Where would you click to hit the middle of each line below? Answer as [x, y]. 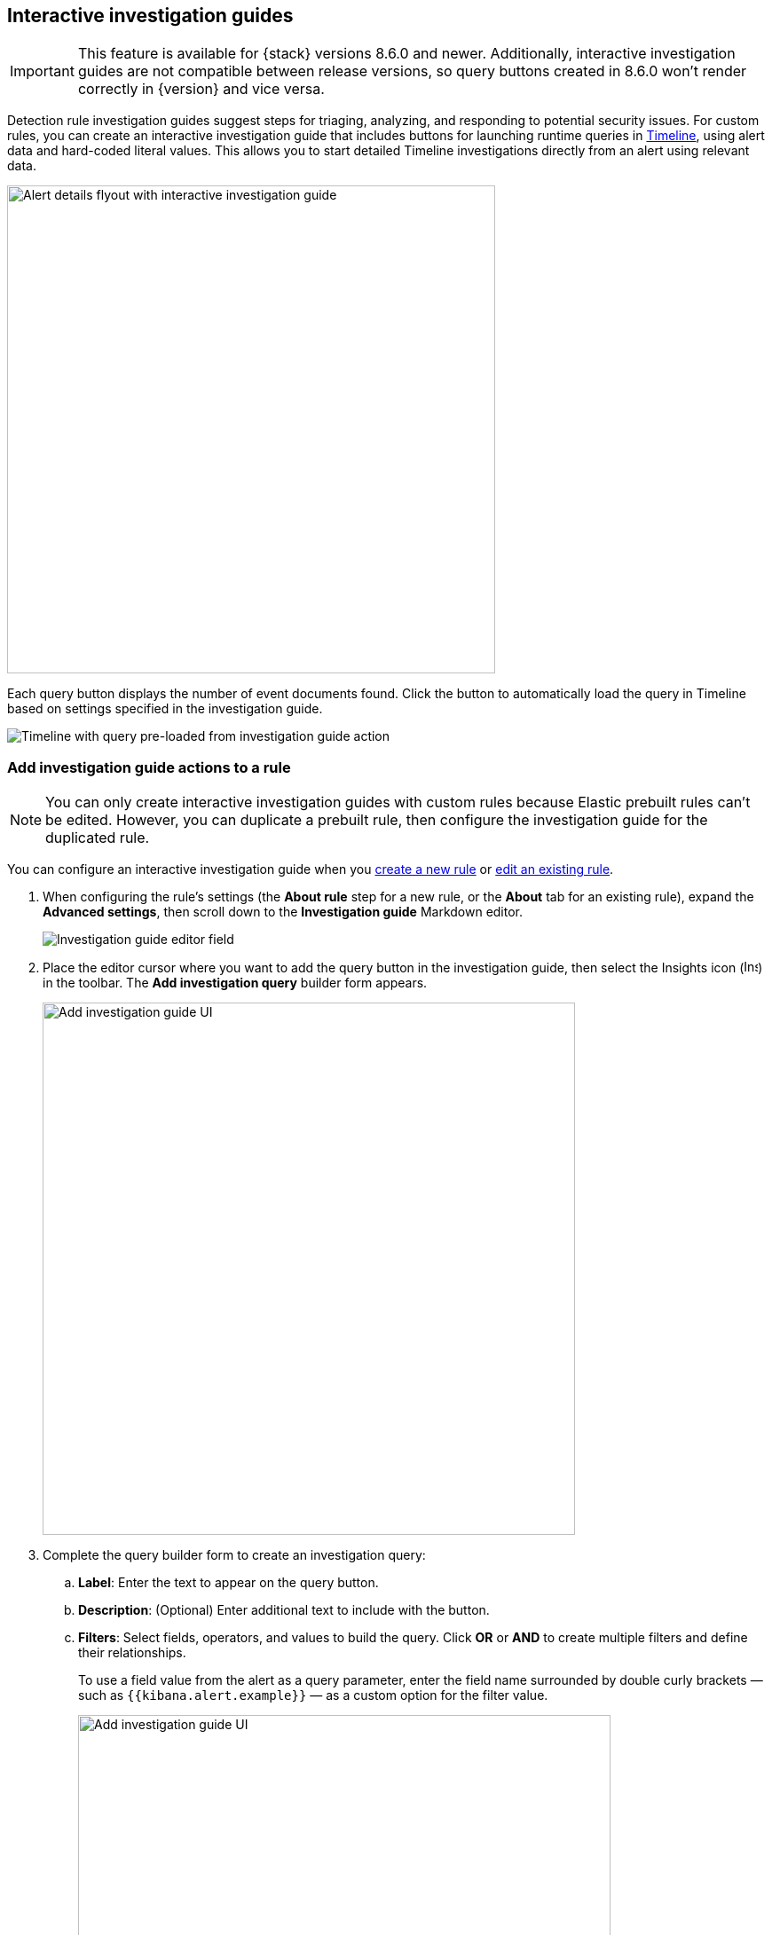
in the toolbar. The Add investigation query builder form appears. [235, 983]
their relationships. [132, 1653]
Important [42, 71]
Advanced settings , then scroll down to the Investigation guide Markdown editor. [283, 912]
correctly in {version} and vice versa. [201, 89]
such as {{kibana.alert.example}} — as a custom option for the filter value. [313, 1695]
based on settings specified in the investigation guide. [165, 709]
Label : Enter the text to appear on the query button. [228, 1583]
